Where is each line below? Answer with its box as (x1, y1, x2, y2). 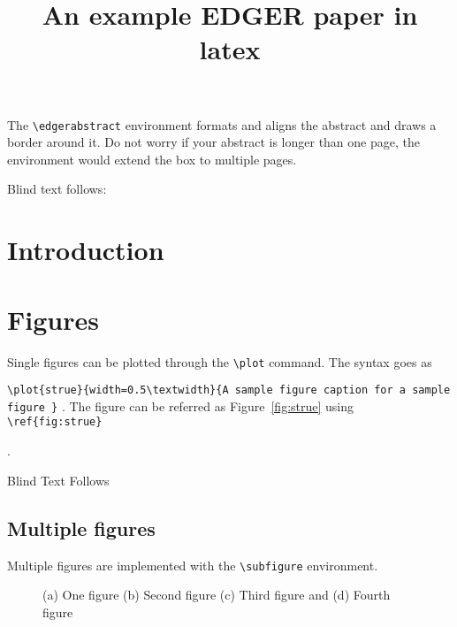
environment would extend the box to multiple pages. (7, 149, 297, 168)
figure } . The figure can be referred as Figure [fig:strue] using (7, 396, 354, 415)
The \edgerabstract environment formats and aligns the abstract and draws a (7, 115, 437, 134)
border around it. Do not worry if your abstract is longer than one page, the (7, 133, 420, 151)
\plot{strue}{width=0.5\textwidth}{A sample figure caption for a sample (7, 384, 451, 397)
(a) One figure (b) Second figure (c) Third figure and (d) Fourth (42, 585, 391, 604)
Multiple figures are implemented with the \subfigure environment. (7, 555, 378, 574)
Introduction (7, 232, 164, 268)
